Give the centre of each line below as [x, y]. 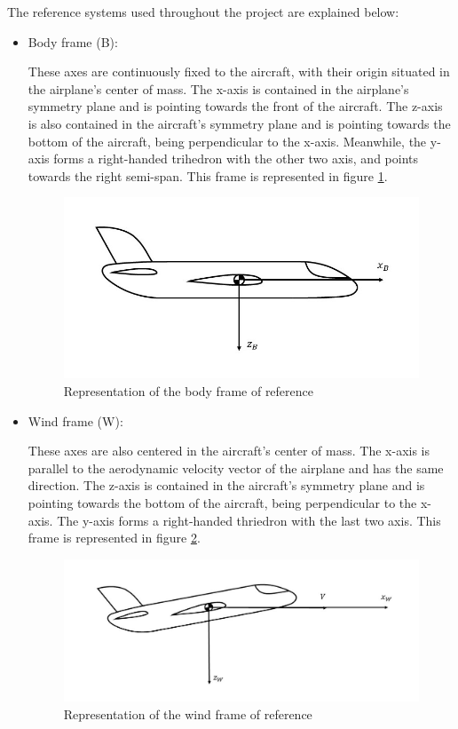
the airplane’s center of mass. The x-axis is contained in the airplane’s [218, 88]
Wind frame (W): [75, 420]
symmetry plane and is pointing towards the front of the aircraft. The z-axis [235, 106]
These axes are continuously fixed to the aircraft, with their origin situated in [239, 71]
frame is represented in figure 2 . [114, 538]
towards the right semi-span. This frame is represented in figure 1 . [208, 175]
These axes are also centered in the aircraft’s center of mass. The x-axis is [229, 451]
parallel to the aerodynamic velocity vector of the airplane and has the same [236, 468]
